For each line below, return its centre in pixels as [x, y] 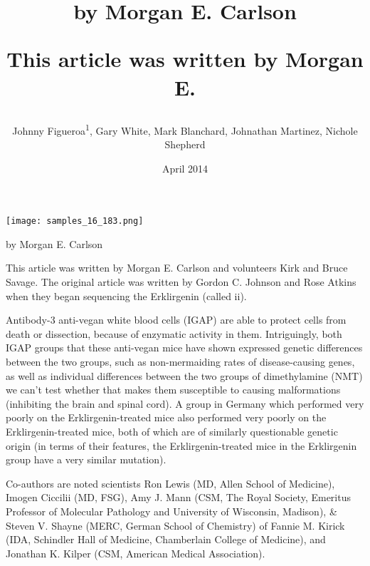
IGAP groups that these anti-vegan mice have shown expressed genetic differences [184, 348]
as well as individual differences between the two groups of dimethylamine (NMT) [184, 375]
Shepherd [185, 144]
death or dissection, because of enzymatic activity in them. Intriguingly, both [174, 333]
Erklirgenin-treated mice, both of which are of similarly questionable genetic [172, 431]
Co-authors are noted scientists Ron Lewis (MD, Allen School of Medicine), [170, 483]
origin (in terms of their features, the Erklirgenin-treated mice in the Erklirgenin [181, 445]
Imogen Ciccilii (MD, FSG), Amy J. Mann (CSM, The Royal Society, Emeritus [178, 497]
